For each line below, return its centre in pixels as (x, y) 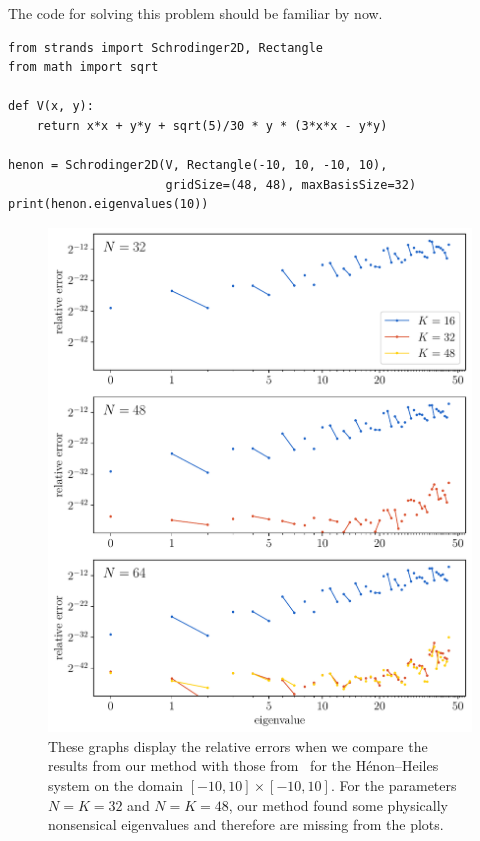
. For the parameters (393, 784)
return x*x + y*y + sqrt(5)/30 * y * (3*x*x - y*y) (212, 125)
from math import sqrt (83, 67)
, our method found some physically (338, 804)
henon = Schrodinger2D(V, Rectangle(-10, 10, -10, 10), (198, 165)
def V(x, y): (51, 106)
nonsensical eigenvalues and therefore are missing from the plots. (246, 824)
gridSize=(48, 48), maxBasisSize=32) (291, 184)
